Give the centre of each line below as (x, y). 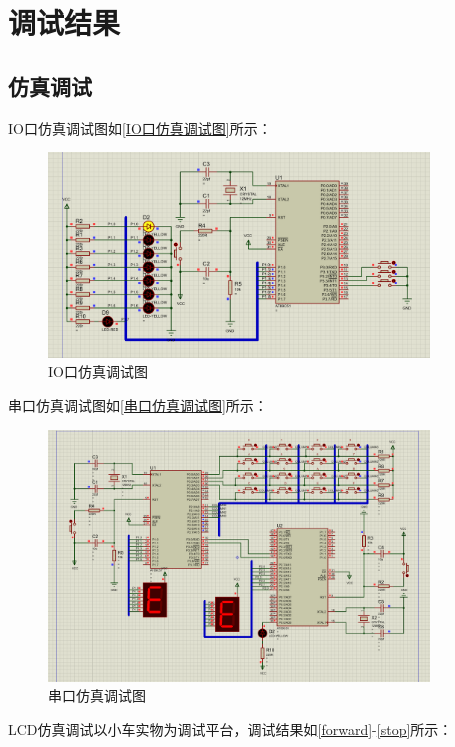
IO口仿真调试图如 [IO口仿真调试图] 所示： (140, 127)
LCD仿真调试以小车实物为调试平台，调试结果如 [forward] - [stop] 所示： (230, 728)
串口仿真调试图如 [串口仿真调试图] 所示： (138, 405)
